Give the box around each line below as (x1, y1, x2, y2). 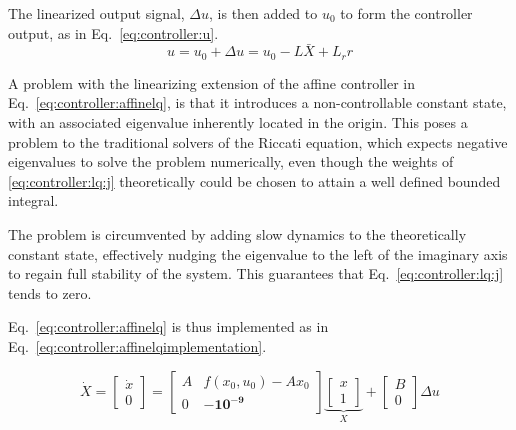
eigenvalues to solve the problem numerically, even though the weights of (8, 151, 454, 172)
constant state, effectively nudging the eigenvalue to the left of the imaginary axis (8, 243, 508, 264)
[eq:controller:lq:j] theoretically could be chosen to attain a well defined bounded (8, 170, 501, 191)
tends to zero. (8, 282, 92, 303)
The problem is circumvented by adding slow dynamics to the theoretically (8, 224, 467, 245)
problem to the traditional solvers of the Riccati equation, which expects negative (8, 131, 508, 152)
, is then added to (209, 3, 318, 23)
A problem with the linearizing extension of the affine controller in (8, 72, 416, 93)
